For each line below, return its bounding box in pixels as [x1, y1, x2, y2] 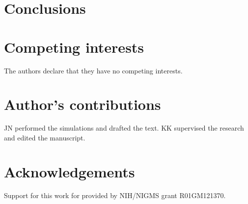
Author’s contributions [4, 94, 161, 114]
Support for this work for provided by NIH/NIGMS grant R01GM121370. [4, 190, 226, 200]
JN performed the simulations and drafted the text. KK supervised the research [4, 123, 244, 133]
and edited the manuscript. [4, 132, 85, 142]
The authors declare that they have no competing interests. [4, 65, 183, 75]
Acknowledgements [4, 161, 135, 181]
